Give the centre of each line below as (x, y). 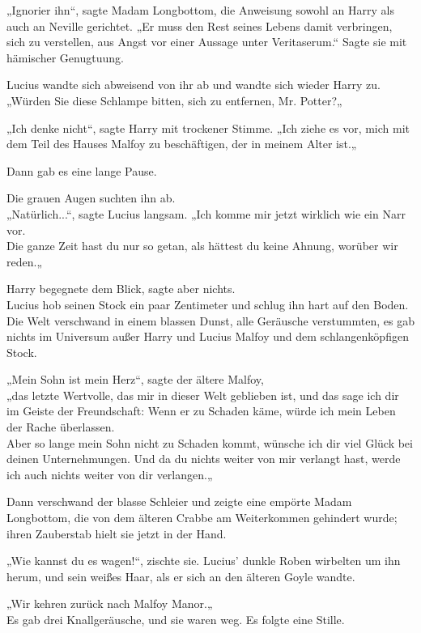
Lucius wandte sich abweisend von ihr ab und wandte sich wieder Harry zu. (193, 85)
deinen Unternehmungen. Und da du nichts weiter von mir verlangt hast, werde (204, 459)
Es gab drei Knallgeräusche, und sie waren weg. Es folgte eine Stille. (176, 619)
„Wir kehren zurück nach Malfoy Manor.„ (110, 603)
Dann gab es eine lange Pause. (82, 170)
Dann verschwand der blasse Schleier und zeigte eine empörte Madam (179, 501)
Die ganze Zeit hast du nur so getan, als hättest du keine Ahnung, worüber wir (202, 246)
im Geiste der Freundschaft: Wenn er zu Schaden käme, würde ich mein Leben (201, 411)
